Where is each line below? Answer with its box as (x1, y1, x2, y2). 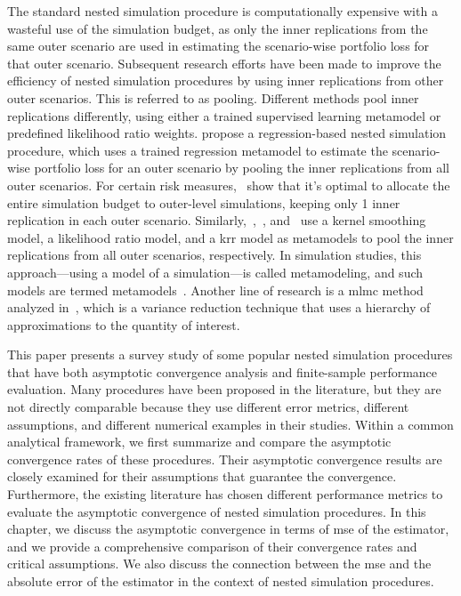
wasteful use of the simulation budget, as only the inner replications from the (7, 19, 428, 37)
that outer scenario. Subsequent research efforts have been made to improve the (7, 53, 441, 72)
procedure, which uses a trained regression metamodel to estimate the (7, 141, 388, 159)
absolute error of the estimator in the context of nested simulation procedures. (7, 572, 434, 590)
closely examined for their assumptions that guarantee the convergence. (7, 467, 397, 486)
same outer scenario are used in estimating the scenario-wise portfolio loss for (7, 36, 430, 55)
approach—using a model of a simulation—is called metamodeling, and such (7, 262, 424, 281)
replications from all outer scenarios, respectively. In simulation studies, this (7, 246, 422, 264)
